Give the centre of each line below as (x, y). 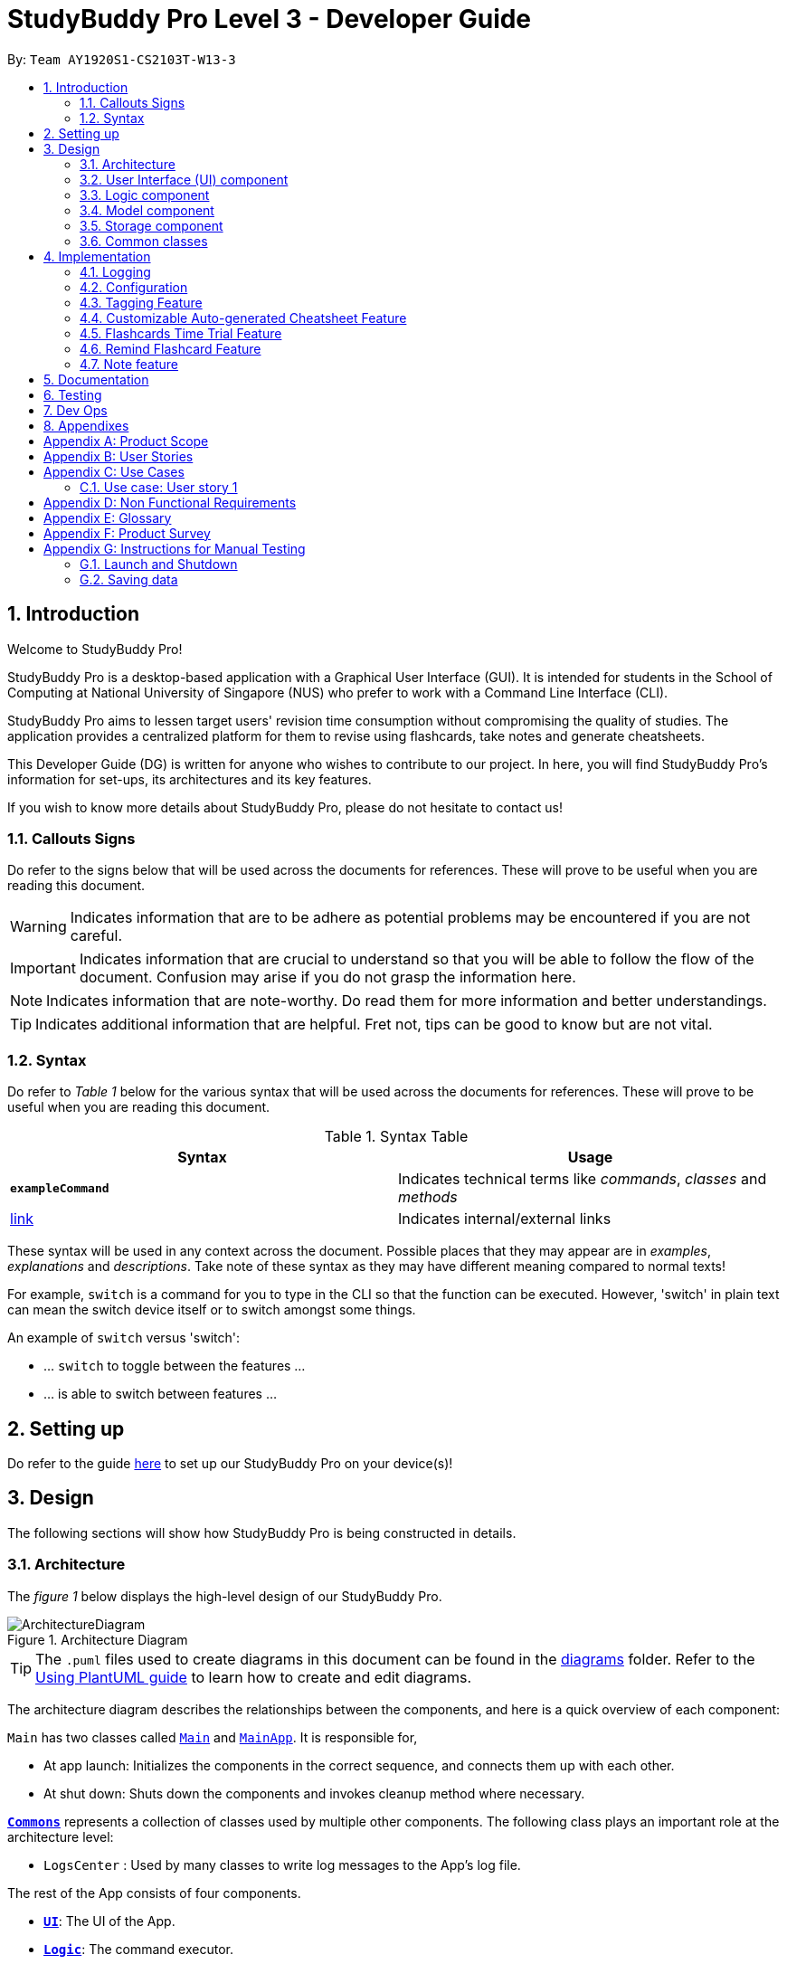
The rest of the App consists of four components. (154, 1893)
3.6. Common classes (144, 241)
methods (428, 1197)
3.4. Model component (147, 210)
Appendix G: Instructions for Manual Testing (175, 548)
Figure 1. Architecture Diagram (98, 1639)
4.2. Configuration (134, 287)
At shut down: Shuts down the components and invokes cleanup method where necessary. (314, 1793)
